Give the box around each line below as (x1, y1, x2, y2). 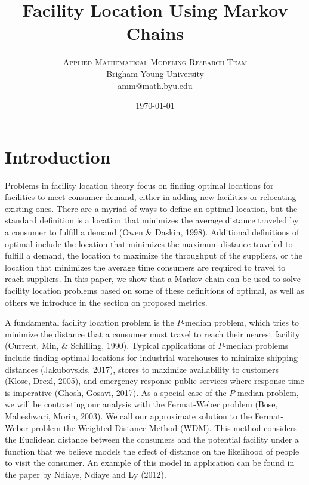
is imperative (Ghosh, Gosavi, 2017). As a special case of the (5, 386, 227, 398)
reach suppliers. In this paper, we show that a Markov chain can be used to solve (5, 272, 301, 285)
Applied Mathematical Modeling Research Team (63, 56, 248, 68)
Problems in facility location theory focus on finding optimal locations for (5, 179, 274, 191)
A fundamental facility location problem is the (5, 316, 174, 329)
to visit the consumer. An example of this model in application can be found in (5, 456, 295, 469)
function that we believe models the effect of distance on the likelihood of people (5, 444, 299, 457)
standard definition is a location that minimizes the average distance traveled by (5, 214, 299, 226)
